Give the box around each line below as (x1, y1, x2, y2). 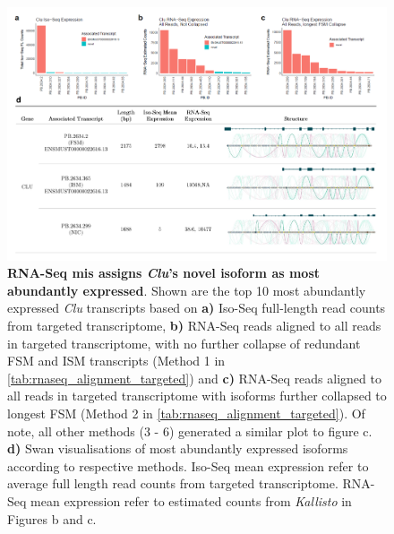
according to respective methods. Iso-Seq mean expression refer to (7, 456, 369, 475)
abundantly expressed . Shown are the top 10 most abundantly (7, 280, 366, 299)
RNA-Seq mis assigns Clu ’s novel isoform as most (7, 263, 321, 282)
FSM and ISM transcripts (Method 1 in (7, 351, 226, 370)
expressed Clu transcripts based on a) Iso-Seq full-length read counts (7, 298, 386, 317)
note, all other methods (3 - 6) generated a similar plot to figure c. (7, 421, 373, 440)
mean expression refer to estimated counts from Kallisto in (30, 491, 352, 510)
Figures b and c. (7, 509, 97, 528)
